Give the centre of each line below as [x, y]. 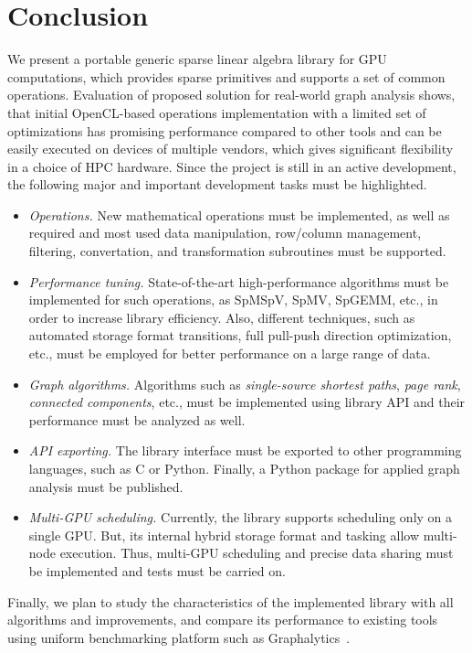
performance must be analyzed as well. [137, 419]
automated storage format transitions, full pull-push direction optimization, [240, 335]
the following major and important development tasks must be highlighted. [217, 184]
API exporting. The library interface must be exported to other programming [245, 450]
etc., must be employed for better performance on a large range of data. [230, 353]
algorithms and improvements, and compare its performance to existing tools [223, 620]
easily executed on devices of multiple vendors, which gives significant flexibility [231, 149]
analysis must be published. [106, 486]
